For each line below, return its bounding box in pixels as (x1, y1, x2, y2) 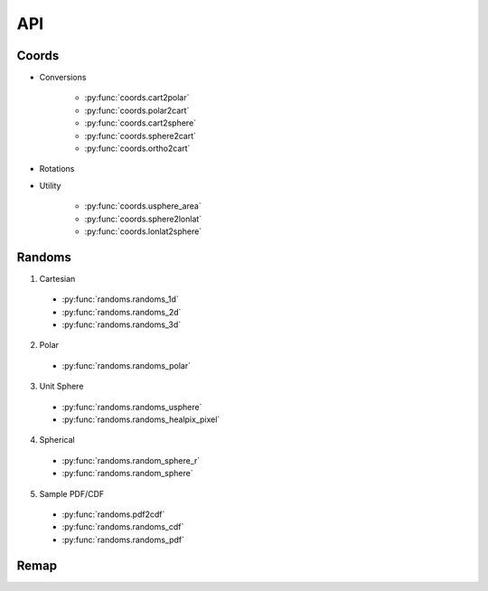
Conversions (39, 72, 87, 83)
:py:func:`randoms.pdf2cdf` (61, 509, 165, 520)
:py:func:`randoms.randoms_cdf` (61, 521, 184, 532)
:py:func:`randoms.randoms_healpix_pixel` (61, 414, 221, 425)
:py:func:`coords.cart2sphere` (84, 117, 197, 128)
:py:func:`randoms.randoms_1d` (61, 294, 180, 305)
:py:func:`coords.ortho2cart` (84, 143, 191, 154)
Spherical (39, 435, 76, 446)
